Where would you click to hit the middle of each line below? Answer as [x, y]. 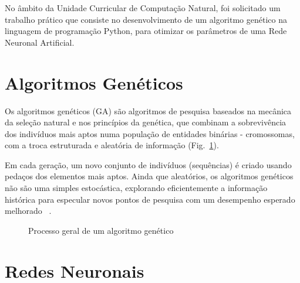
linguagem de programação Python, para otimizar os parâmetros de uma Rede [146, 31]
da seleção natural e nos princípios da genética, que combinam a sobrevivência [146, 122]
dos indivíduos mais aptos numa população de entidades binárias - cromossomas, [150, 133]
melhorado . [28, 211]
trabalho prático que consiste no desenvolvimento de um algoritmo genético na [146, 19]
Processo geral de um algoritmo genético [101, 230]
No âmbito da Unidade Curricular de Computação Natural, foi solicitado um [143, 8]
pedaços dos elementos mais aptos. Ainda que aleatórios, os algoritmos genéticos [149, 176]
